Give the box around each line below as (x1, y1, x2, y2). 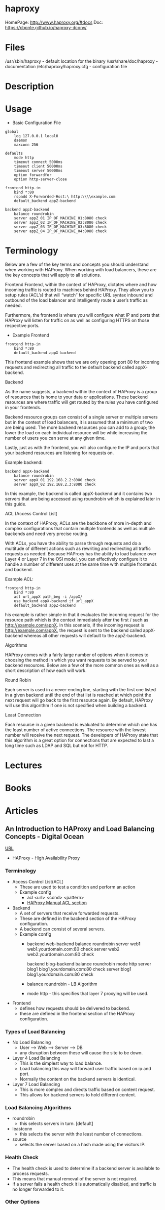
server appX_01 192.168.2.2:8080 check (14, 477, 96, 482)
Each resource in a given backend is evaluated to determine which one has (5, 721, 158, 727)
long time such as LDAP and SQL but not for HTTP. (5, 742, 108, 749)
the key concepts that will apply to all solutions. (5, 272, 101, 278)
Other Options (5, 1199, 40, 1206)
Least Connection (5, 712, 41, 718)
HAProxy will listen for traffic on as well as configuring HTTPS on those (5, 317, 149, 323)
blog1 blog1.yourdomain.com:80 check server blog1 (27, 966, 132, 972)
